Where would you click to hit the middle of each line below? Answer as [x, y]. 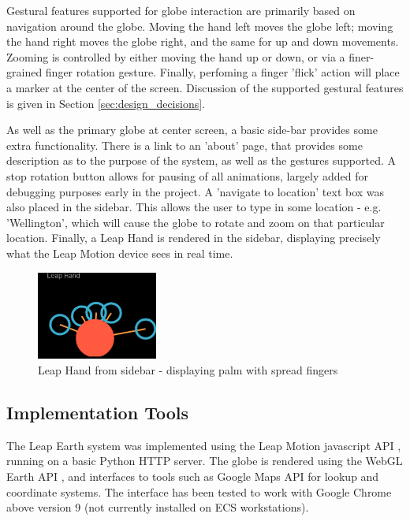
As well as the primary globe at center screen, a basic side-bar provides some [192, 130]
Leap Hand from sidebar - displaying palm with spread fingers [188, 369]
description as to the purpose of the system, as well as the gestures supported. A [201, 160]
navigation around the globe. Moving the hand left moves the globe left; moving [200, 26]
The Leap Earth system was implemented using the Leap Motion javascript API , [204, 445]
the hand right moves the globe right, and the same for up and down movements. [203, 41]
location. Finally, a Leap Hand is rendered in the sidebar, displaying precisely [194, 238]
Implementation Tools [97, 412]
